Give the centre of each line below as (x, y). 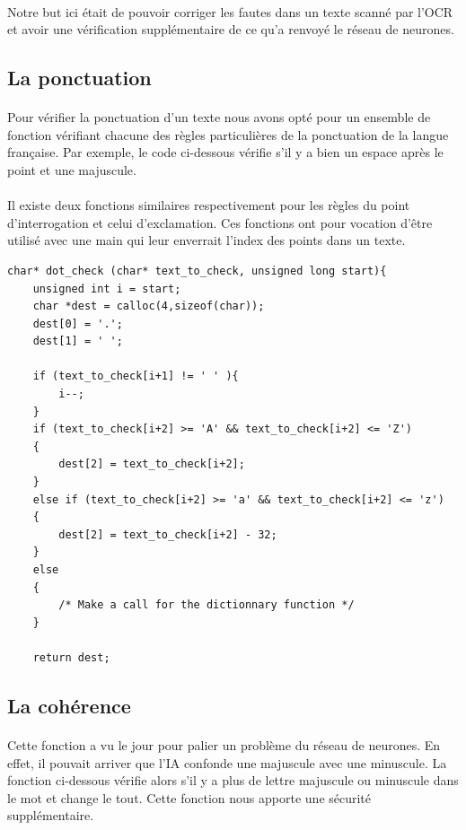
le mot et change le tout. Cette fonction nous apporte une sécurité (189, 797)
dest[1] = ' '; (78, 341)
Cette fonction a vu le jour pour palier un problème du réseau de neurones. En (224, 744)
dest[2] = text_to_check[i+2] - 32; (168, 534)
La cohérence (69, 705)
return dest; (71, 657)
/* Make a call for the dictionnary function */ (207, 605)
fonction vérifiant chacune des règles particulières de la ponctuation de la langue (228, 134)
